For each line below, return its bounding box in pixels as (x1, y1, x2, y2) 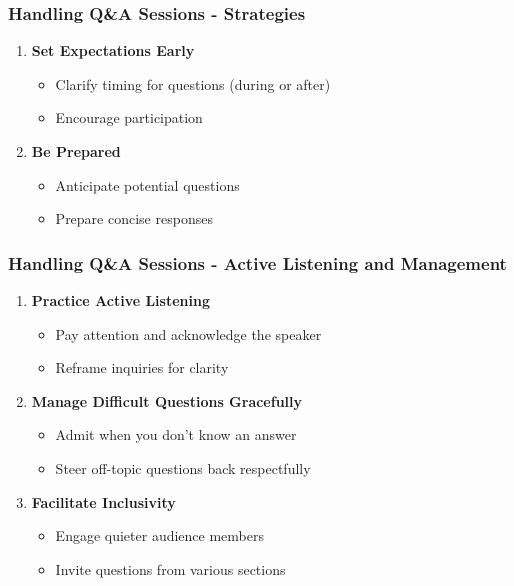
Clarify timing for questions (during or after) (55, 73, 331, 94)
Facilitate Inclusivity (31, 491, 176, 512)
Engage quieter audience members (55, 525, 264, 546)
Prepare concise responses (55, 208, 213, 229)
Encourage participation (55, 107, 203, 128)
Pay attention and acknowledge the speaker (55, 323, 322, 344)
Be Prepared (31, 141, 121, 161)
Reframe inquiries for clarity (55, 357, 229, 378)
